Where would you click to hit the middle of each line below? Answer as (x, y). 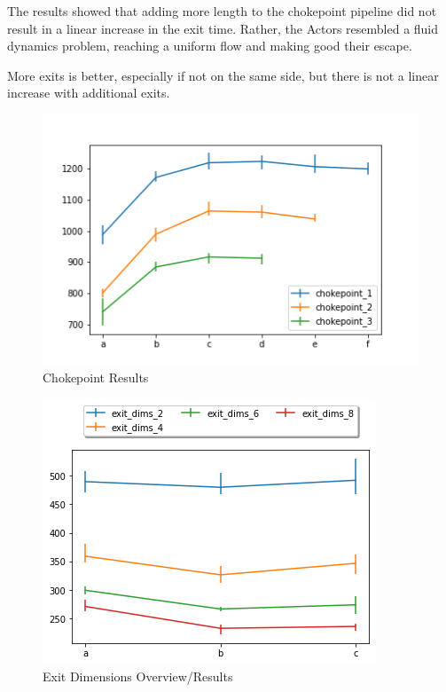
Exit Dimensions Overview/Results (138, 676)
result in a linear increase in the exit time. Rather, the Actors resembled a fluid (223, 28)
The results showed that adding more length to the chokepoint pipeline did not (222, 11)
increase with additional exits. (89, 93)
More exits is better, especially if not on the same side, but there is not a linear (223, 75)
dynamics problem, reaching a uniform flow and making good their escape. (210, 46)
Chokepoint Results (96, 377)
